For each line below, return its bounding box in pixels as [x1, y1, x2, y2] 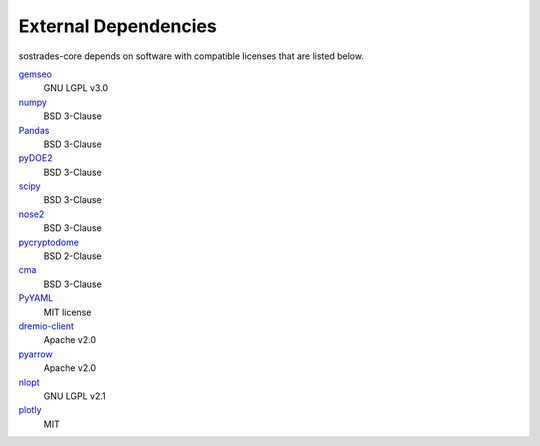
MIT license [43, 306, 92, 318]
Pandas [18, 124, 50, 136]
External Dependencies [18, 15, 217, 37]
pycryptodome [18, 236, 80, 248]
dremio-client [18, 320, 75, 332]
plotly [18, 404, 42, 416]
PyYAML [18, 292, 54, 304]
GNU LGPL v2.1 [43, 390, 107, 402]
